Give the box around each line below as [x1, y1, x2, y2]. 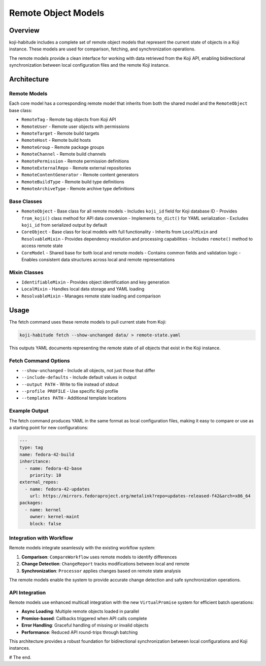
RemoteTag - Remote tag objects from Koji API [21, 117, 116, 123]
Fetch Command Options [9, 357, 70, 364]
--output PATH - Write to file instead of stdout [21, 381, 119, 387]
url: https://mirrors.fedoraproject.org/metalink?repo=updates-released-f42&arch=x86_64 [30, 493, 251, 499]
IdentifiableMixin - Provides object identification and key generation [21, 279, 170, 285]
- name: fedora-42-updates [25, 486, 90, 492]
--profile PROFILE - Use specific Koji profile [21, 388, 118, 394]
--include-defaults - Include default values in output [21, 375, 137, 380]
